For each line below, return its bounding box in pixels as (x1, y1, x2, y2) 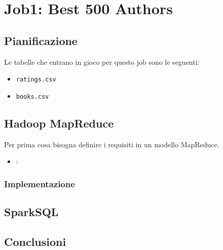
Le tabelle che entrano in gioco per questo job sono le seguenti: (4, 56, 200, 67)
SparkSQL (4, 204, 59, 220)
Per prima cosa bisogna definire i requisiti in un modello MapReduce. (4, 139, 219, 149)
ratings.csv (16, 76, 56, 84)
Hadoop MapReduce (4, 115, 114, 131)
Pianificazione (4, 32, 78, 48)
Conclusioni (4, 233, 66, 249)
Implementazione (4, 177, 75, 190)
